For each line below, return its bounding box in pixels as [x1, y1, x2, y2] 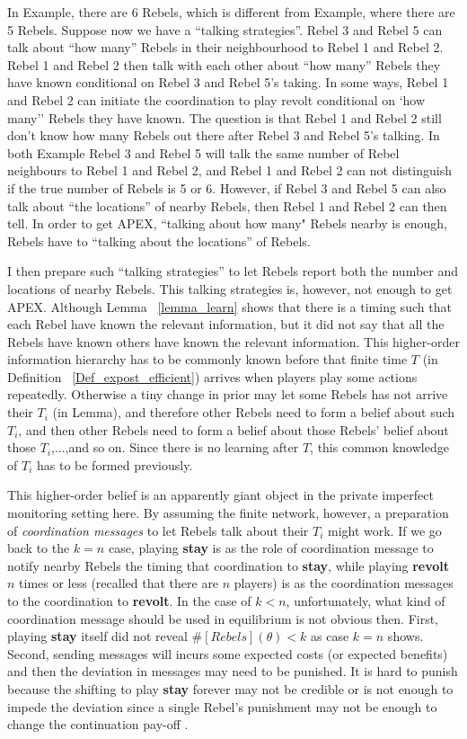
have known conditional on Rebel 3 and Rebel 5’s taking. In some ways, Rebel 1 [7, 73, 449, 92]
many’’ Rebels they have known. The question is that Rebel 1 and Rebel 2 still [7, 108, 442, 127]
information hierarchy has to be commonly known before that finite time [7, 350, 408, 369]
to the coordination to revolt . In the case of [7, 592, 251, 610]
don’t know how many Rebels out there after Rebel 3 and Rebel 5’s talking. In [7, 126, 440, 145]
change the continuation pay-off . [7, 715, 189, 734]
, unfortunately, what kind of [286, 592, 445, 610]
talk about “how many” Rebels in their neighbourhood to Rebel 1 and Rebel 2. [7, 38, 444, 57]
